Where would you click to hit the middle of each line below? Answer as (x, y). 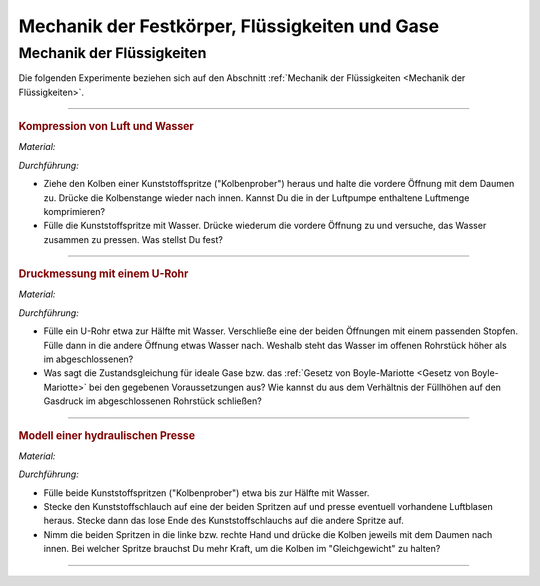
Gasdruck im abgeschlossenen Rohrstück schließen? (152, 401)
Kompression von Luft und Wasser (106, 127)
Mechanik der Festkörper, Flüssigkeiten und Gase (229, 26)
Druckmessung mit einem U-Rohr (103, 274)
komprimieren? (74, 211)
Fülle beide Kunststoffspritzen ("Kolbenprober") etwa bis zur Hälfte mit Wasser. (206, 492)
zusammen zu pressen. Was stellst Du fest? (133, 239)
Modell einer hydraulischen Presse (107, 435)
